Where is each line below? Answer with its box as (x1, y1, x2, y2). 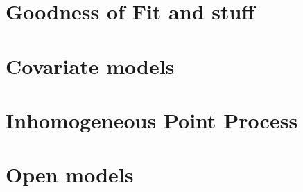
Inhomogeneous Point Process (6, 105, 298, 134)
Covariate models (6, 51, 175, 80)
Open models (6, 160, 134, 189)
